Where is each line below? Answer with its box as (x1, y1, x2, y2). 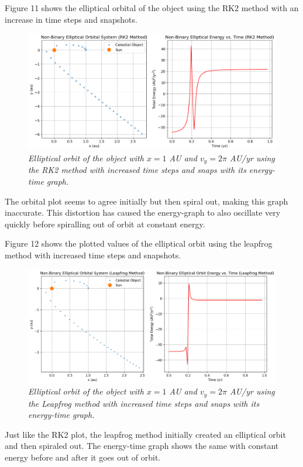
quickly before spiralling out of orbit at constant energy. (5, 217, 205, 230)
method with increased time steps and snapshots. (5, 248, 181, 261)
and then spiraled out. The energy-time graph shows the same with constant (5, 440, 279, 452)
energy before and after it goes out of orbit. (5, 451, 161, 463)
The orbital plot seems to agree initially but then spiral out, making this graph (5, 195, 288, 207)
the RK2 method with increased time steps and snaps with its (28, 164, 246, 176)
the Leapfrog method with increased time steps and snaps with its (28, 397, 260, 409)
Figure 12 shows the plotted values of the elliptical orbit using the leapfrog (5, 237, 273, 250)
